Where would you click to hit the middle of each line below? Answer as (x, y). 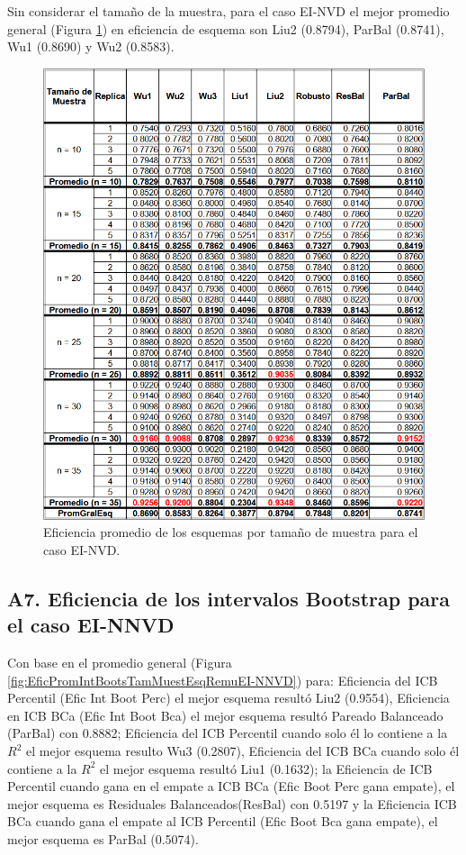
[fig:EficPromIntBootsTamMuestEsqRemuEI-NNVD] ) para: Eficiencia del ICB (223, 680)
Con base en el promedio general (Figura (120, 663)
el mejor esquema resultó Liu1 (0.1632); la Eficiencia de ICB (266, 768)
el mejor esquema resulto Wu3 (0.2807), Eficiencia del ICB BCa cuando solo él (242, 750)
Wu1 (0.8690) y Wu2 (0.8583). (91, 46)
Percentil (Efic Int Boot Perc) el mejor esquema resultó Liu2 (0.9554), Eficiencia (229, 698)
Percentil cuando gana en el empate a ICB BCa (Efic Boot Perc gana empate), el (231, 786)
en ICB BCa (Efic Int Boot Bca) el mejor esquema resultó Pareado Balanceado (225, 715)
